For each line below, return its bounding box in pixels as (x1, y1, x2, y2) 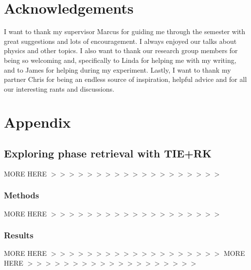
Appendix (4, 112, 71, 132)
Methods (4, 189, 39, 201)
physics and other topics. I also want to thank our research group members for (4, 45, 238, 56)
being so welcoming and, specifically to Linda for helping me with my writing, (4, 55, 236, 65)
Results (4, 229, 34, 241)
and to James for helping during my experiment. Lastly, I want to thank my (4, 64, 231, 75)
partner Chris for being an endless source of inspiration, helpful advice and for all (4, 74, 247, 84)
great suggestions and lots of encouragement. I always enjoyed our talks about (4, 36, 237, 46)
